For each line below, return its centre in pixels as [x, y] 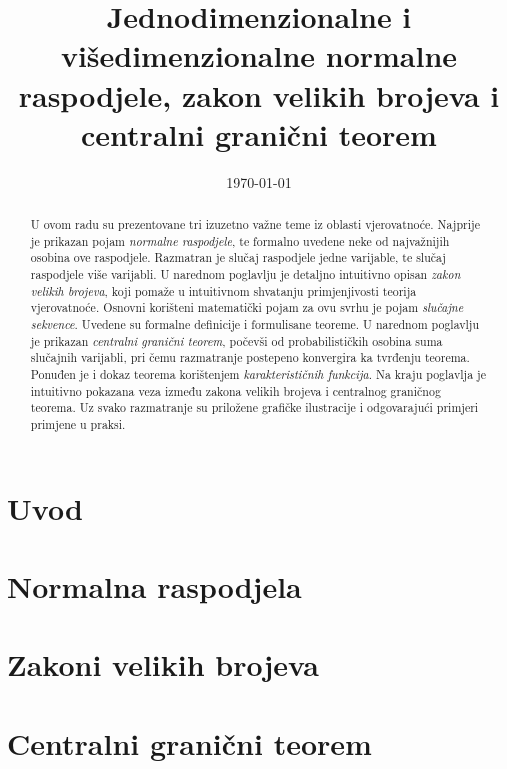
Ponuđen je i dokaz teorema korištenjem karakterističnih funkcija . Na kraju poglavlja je [258, 373]
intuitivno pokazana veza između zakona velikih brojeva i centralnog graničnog [235, 390]
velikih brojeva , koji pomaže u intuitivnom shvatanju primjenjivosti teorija [223, 290]
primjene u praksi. [78, 423]
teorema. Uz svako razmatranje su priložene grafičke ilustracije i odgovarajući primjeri [254, 407]
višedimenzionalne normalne [259, 55]
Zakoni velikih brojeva [163, 664]
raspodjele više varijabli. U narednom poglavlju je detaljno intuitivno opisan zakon [245, 274]
